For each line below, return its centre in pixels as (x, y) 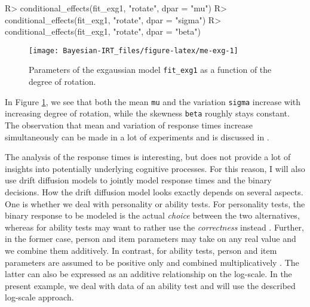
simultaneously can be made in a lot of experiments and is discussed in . (137, 136)
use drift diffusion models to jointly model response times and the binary (138, 180)
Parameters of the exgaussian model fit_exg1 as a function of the (150, 70)
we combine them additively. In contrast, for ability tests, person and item (141, 250)
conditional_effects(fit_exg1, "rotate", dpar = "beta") (103, 31)
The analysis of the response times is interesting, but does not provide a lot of (148, 157)
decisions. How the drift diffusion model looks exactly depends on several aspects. (154, 191)
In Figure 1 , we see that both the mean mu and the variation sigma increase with (153, 101)
